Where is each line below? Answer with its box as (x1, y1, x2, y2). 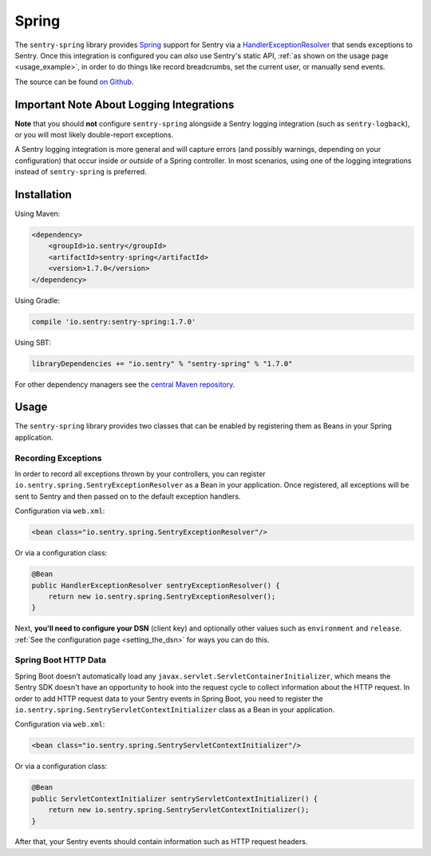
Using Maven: (14, 209, 61, 219)
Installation (14, 188, 72, 201)
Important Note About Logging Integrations (14, 98, 235, 111)
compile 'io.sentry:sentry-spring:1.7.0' (31, 317, 196, 326)
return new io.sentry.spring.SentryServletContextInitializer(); (48, 806, 310, 814)
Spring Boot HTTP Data (14, 655, 107, 666)
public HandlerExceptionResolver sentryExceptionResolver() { (31, 580, 280, 590)
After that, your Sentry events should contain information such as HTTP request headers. (14, 837, 308, 846)
